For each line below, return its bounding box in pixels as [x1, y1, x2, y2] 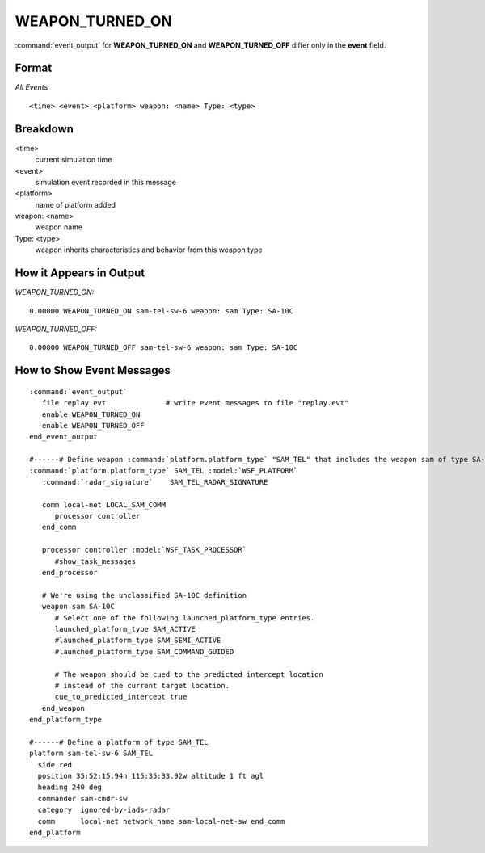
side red [37, 760, 73, 769]
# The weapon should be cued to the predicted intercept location [54, 670, 323, 679]
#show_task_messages [54, 557, 137, 565]
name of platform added [35, 200, 116, 209]
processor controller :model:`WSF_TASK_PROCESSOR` [41, 545, 247, 555]
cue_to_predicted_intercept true [54, 692, 188, 702]
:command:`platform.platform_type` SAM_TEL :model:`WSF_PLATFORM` [29, 466, 298, 476]
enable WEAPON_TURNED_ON [41, 410, 141, 419]
